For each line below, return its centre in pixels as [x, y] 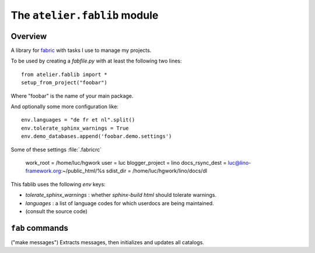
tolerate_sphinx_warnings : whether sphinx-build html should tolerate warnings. [121, 195]
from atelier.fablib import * [64, 74]
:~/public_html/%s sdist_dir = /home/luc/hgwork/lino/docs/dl [134, 171]
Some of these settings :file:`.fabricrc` [56, 150]
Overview [29, 36]
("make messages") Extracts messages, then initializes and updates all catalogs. [107, 242]
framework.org [43, 171]
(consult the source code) [56, 211]
